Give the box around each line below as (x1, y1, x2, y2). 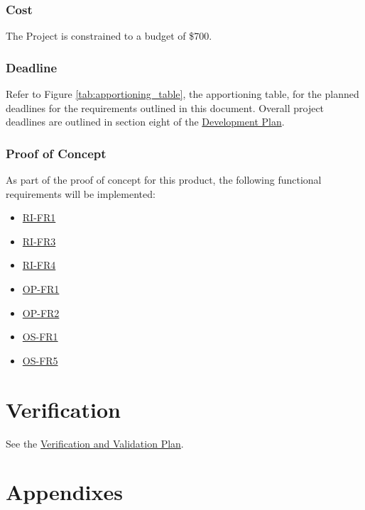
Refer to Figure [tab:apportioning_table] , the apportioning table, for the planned (6, 87, 359, 101)
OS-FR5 (22, 353, 58, 367)
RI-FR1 (22, 210, 56, 225)
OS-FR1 (22, 329, 58, 344)
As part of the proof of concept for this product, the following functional (6, 172, 322, 187)
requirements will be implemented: (6, 186, 156, 201)
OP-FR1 (22, 282, 60, 296)
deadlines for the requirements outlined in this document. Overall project (6, 100, 325, 115)
